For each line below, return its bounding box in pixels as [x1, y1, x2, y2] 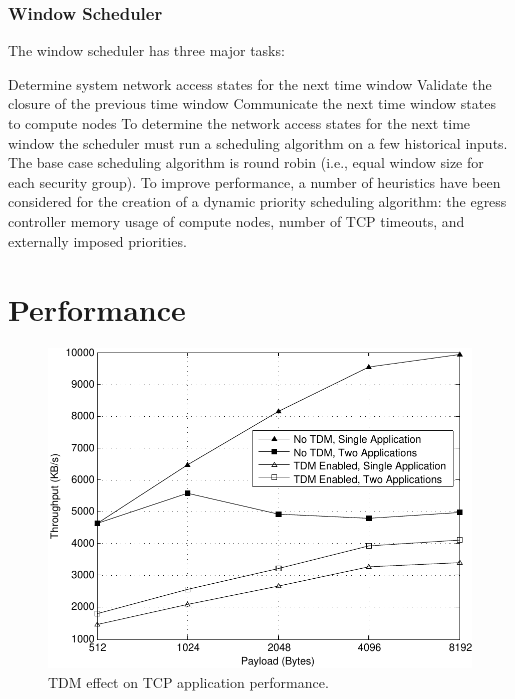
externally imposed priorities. [8, 230, 187, 251]
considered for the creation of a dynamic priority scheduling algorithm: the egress [8, 191, 507, 212]
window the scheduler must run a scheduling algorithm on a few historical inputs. [8, 132, 508, 153]
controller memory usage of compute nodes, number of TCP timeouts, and [8, 210, 465, 231]
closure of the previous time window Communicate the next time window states [8, 93, 496, 114]
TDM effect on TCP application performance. [48, 671, 329, 692]
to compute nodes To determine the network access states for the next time [8, 113, 471, 133]
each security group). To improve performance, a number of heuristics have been [8, 171, 501, 192]
